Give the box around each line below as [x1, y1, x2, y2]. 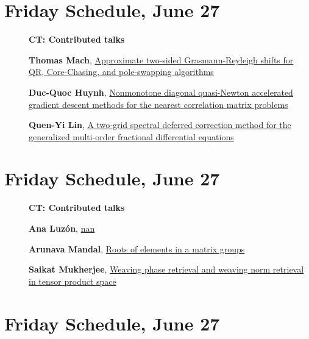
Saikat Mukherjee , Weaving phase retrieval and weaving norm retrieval [29, 263, 304, 276]
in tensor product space [29, 274, 116, 287]
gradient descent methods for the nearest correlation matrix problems [29, 98, 288, 110]
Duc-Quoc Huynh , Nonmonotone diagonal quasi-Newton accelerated [29, 85, 293, 98]
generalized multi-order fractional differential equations [29, 130, 234, 143]
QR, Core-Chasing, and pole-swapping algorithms [29, 65, 214, 78]
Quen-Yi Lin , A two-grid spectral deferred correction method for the [29, 118, 291, 131]
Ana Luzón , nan [29, 222, 95, 234]
